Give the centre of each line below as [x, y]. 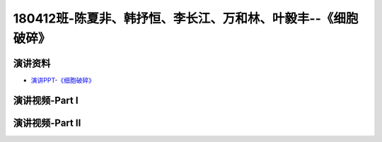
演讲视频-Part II [47, 123]
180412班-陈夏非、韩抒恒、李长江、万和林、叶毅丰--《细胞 [186, 18]
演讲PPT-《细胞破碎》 [63, 80]
